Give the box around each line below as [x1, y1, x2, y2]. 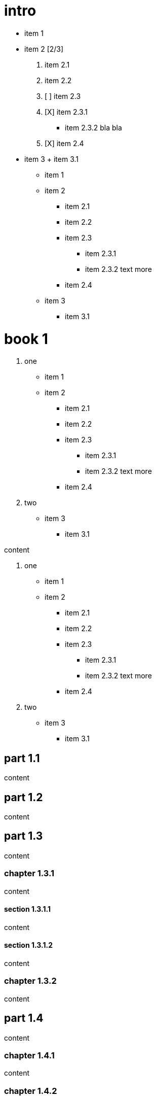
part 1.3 [4, 830, 43, 843]
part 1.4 [4, 1012, 44, 1025]
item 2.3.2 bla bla [65, 123, 122, 132]
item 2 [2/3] [24, 44, 64, 53]
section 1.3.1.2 [4, 941, 53, 950]
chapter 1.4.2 [4, 1085, 57, 1096]
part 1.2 [4, 790, 43, 804]
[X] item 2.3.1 [45, 107, 88, 116]
